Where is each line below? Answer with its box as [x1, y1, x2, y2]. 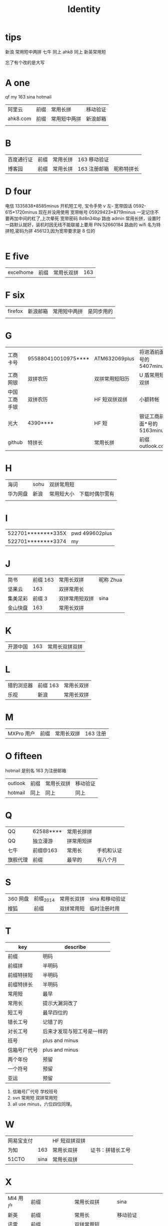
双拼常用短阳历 [94, 375, 129, 382]
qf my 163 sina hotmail [5, 93, 51, 99]
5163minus [139, 426, 166, 433]
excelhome [7, 268, 34, 275]
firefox [7, 307, 23, 314]
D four [5, 186, 31, 197]
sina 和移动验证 [89, 895, 126, 902]
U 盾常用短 [139, 371, 165, 378]
